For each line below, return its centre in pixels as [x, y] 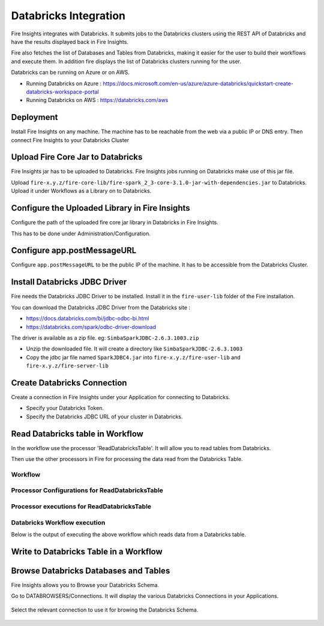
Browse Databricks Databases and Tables [91, 570]
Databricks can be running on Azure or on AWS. [70, 73]
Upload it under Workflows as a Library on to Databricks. [81, 191]
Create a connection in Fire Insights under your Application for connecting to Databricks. [121, 397]
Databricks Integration [68, 16]
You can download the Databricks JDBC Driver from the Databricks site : [101, 307]
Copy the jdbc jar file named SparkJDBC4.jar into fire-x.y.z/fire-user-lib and [133, 357]
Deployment [34, 117]
